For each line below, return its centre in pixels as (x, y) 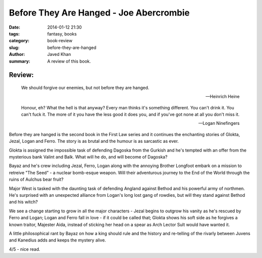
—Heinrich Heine (222, 97)
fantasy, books (62, 34)
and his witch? (24, 202)
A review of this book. (69, 61)
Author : (17, 54)
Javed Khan (59, 54)
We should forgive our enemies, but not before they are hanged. (85, 87)
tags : (14, 34)
